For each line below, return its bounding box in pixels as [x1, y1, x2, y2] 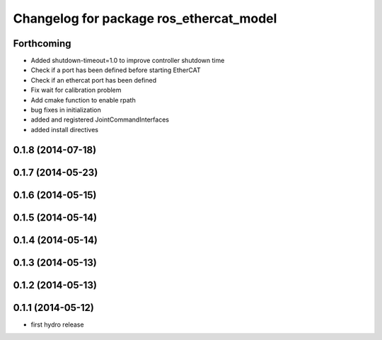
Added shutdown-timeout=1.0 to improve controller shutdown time [30, 57, 225, 65]
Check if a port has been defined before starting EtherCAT [30, 66, 201, 74]
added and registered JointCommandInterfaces [30, 115, 170, 124]
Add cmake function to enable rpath [30, 95, 136, 104]
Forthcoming [13, 37, 71, 49]
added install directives [30, 125, 99, 134]
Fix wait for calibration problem [30, 86, 122, 95]
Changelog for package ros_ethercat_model [13, 11, 277, 26]
